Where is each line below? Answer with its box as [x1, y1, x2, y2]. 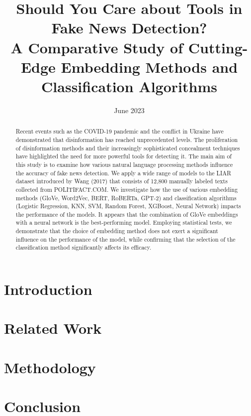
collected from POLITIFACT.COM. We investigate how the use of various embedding [15, 185, 238, 193]
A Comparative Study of [10, 37, 183, 57]
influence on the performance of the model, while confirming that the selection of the [15, 235, 236, 243]
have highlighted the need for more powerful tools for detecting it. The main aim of [15, 152, 232, 160]
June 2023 [114, 105, 145, 115]
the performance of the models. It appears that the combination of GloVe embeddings [15, 210, 238, 218]
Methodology [4, 357, 96, 377]
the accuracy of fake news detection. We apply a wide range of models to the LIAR [15, 168, 231, 177]
